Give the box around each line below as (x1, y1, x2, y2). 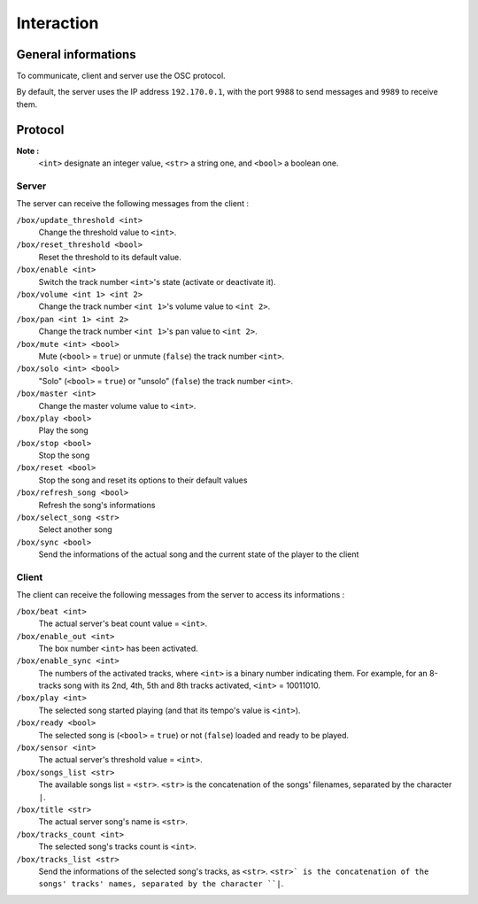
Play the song (38, 425, 89, 436)
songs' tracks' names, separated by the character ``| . (38, 878, 284, 889)
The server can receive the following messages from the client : (16, 198, 250, 209)
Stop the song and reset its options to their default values (38, 475, 248, 485)
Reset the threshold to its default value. (38, 251, 181, 262)
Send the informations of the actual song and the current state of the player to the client (38, 549, 359, 560)
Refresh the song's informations (38, 499, 156, 510)
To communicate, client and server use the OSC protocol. (16, 71, 226, 81)
